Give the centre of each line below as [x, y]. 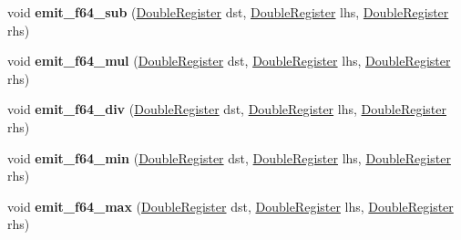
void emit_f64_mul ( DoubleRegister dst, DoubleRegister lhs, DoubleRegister [229, 61]
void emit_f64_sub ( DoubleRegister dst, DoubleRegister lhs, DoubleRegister [228, 12]
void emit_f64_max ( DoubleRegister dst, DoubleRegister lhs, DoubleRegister [230, 206]
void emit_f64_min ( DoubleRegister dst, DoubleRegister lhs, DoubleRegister [229, 157]
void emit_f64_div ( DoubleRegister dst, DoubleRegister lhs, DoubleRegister [227, 109]
